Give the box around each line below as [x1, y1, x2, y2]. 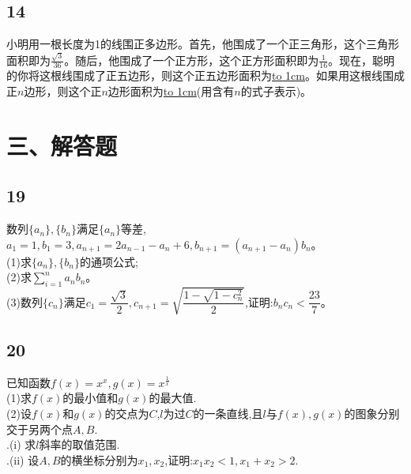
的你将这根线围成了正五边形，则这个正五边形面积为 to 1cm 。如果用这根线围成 [6, 67, 405, 84]
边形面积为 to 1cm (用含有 [107, 82, 235, 99]
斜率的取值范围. [39, 436, 120, 453]
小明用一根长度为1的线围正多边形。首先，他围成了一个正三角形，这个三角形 [6, 36, 399, 52]
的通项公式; [79, 253, 138, 269]
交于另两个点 [6, 420, 73, 437]
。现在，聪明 [328, 51, 395, 68]
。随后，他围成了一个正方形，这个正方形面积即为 [64, 51, 319, 68]
